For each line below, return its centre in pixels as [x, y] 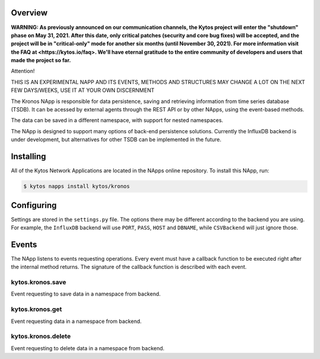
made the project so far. [41, 60]
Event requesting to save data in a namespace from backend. [86, 294]
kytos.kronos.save [39, 283]
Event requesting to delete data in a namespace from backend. [88, 348]
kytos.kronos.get [36, 309]
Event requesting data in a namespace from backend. [76, 321]
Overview [29, 13]
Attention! [23, 71]
